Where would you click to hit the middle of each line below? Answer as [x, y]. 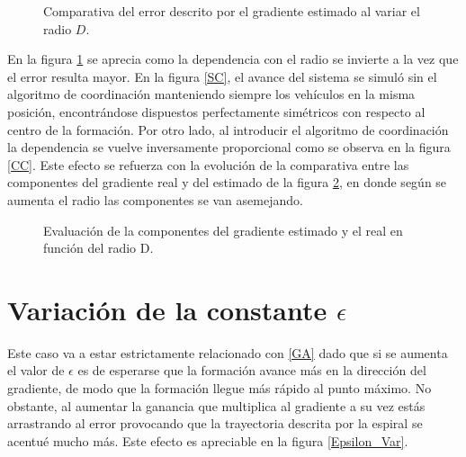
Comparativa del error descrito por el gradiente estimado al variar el [232, 11]
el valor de [36, 370]
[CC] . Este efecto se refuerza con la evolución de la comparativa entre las [208, 164]
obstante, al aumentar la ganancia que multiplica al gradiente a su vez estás [216, 405]
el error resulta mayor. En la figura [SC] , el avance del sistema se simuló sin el [222, 76]
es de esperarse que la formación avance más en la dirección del [252, 370]
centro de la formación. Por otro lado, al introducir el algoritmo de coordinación [228, 129]
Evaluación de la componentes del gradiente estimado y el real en [223, 230]
